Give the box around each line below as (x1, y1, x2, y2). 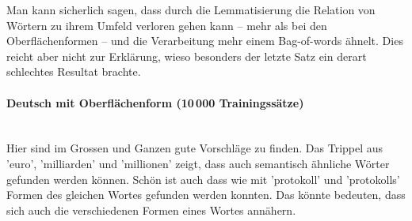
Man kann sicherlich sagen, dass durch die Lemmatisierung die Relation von (6, 2, 376, 17)
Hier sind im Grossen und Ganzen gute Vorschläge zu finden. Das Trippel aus (6, 140, 383, 156)
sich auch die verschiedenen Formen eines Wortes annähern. (6, 201, 296, 218)
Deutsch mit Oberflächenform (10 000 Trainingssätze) (6, 94, 304, 110)
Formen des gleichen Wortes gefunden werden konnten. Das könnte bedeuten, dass (6, 186, 406, 203)
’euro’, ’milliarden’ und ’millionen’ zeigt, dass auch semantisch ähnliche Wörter (6, 155, 390, 171)
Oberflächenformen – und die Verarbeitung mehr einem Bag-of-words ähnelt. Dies (6, 32, 403, 49)
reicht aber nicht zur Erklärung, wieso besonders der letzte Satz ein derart (6, 47, 367, 64)
